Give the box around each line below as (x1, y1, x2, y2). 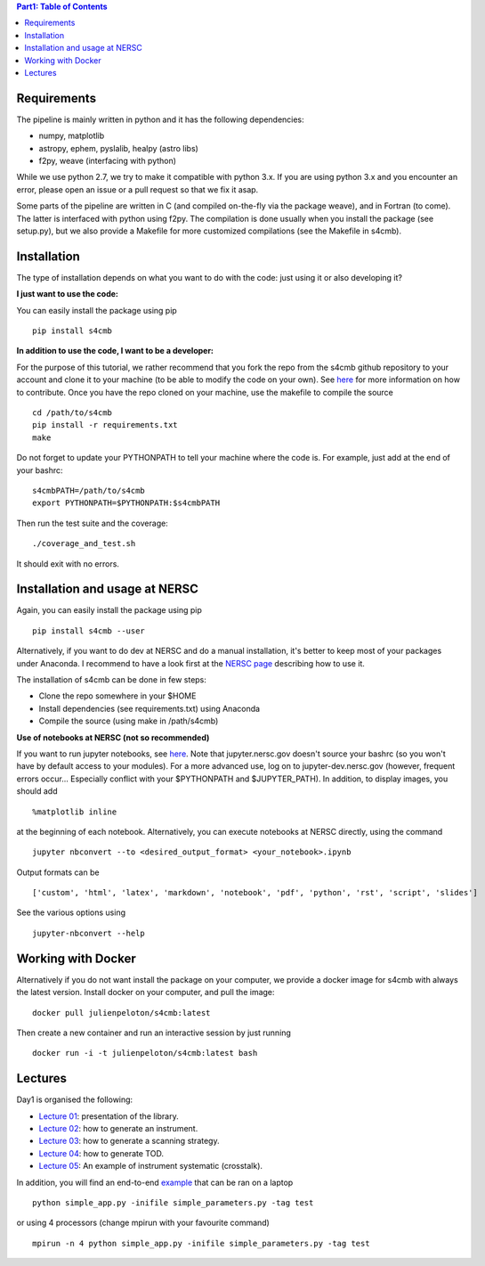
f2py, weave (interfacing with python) (38, 156, 177, 167)
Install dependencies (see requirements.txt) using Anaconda (38, 703, 261, 714)
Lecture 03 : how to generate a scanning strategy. (38, 1136, 220, 1147)
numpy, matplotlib (38, 130, 105, 142)
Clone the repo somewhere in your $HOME (38, 690, 197, 701)
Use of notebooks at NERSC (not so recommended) (16, 731, 210, 743)
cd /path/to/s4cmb (32, 408, 113, 418)
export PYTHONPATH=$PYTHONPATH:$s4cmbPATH (32, 498, 221, 508)
